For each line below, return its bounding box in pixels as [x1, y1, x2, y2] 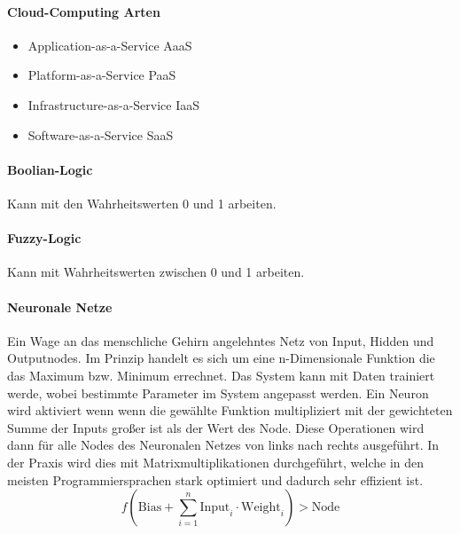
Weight [240, 501, 281, 514]
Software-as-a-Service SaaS [27, 125, 174, 144]
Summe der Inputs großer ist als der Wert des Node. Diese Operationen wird [7, 418, 425, 436]
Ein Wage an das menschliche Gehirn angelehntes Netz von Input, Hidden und [7, 331, 434, 349]
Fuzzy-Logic [7, 229, 82, 247]
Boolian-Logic [7, 160, 93, 178]
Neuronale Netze [7, 297, 113, 316]
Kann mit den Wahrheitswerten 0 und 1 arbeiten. [7, 193, 277, 212]
